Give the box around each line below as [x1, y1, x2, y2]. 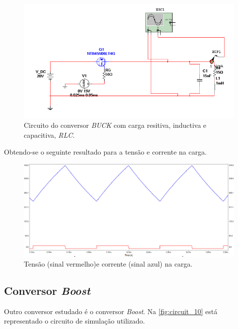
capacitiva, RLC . [24, 130, 75, 140]
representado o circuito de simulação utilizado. [4, 316, 145, 326]
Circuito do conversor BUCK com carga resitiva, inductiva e [24, 120, 207, 130]
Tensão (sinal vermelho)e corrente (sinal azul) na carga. [24, 259, 193, 269]
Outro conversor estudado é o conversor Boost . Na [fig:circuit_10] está [4, 306, 218, 316]
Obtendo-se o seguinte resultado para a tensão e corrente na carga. [4, 146, 207, 157]
